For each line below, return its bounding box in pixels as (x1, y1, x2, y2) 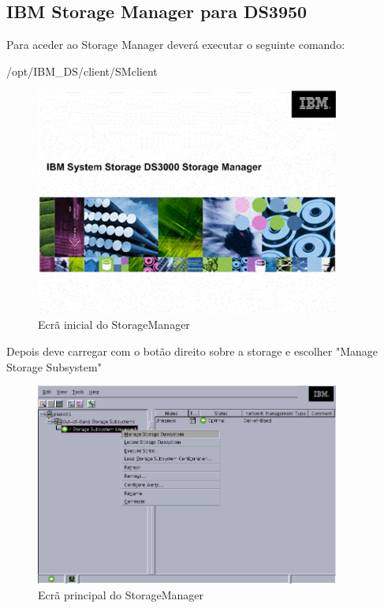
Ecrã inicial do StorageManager (38, 316, 190, 333)
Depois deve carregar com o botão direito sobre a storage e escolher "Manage (6, 343, 378, 360)
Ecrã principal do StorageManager (38, 586, 203, 602)
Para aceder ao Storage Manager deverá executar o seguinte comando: (6, 36, 345, 53)
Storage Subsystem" (6, 358, 102, 375)
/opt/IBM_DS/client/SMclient (6, 62, 158, 79)
